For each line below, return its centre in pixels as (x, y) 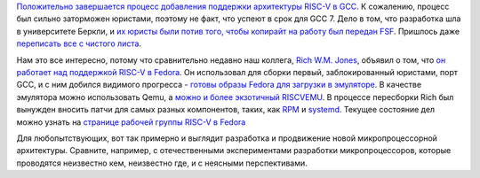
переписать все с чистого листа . (79, 43)
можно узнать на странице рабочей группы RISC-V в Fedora (131, 122)
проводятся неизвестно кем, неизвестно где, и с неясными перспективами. (162, 163)
